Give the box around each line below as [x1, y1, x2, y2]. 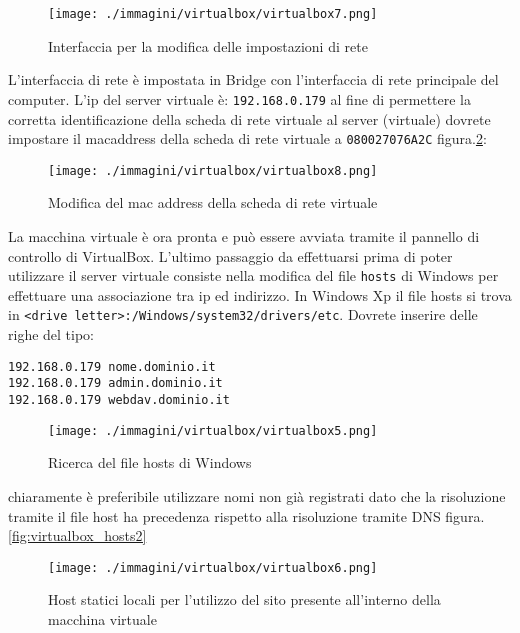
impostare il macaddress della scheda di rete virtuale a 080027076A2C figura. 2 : [8, 128, 487, 149]
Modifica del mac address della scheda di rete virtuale [48, 192, 378, 213]
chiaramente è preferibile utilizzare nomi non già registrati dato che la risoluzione [8, 485, 506, 506]
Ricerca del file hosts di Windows [48, 452, 252, 473]
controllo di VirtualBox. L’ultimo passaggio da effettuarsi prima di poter [8, 245, 453, 266]
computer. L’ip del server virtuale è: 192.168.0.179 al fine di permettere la [8, 88, 472, 109]
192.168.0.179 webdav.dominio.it [8, 393, 230, 407]
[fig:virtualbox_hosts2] [8, 525, 147, 546]
